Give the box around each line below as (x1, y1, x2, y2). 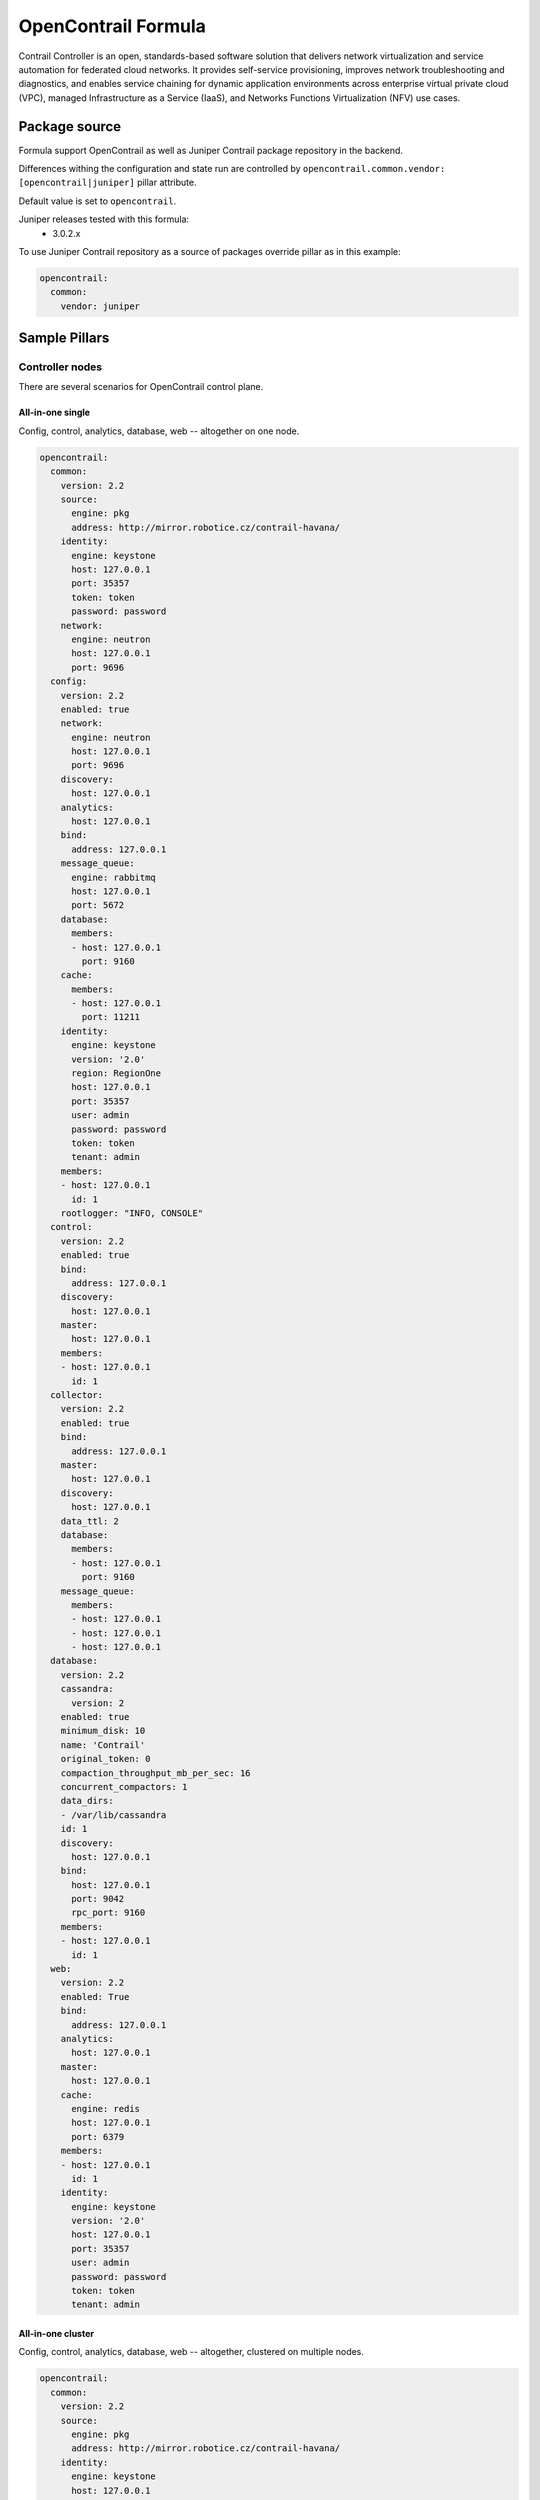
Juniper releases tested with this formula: (18, 213, 190, 225)
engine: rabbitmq (71, 871, 157, 883)
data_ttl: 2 (60, 1515, 120, 1527)
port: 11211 (81, 1011, 140, 1023)
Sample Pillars (18, 330, 110, 347)
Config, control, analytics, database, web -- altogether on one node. (18, 425, 300, 437)
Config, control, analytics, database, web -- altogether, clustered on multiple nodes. (18, 2346, 365, 2358)
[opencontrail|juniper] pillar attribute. (18, 176, 197, 189)
